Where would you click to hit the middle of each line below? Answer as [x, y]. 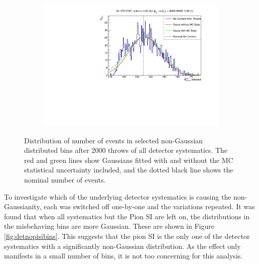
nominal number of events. [65, 180]
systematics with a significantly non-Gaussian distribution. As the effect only [122, 246]
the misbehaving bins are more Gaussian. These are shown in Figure [109, 226]
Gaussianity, [23, 206]
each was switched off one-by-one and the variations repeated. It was [149, 206]
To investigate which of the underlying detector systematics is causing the [118, 196]
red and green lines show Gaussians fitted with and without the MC [129, 160]
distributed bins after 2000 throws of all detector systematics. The [126, 150]
